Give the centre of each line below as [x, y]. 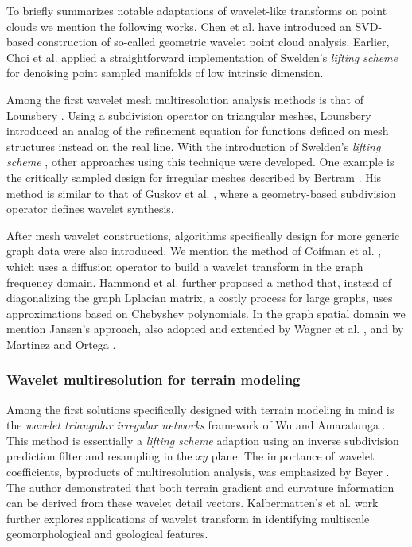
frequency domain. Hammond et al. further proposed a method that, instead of [199, 282]
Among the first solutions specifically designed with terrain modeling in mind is [200, 409]
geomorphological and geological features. [107, 534]
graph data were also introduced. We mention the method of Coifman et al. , [194, 251]
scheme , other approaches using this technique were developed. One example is [200, 162]
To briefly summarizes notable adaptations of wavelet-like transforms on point [197, 10]
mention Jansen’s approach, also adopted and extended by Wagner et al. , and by [205, 329]
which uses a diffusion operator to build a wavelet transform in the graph [185, 266]
